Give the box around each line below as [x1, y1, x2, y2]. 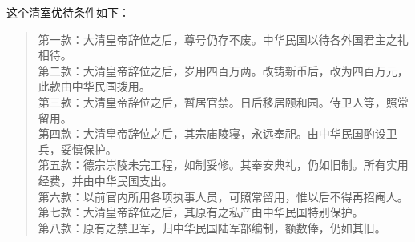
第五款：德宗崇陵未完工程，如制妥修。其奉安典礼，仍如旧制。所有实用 [38, 156, 409, 173]
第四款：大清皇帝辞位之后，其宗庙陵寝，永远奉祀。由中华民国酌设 [38, 125, 386, 142]
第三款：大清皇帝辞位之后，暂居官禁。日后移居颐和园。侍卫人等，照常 [38, 93, 409, 110]
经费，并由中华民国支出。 [38, 171, 173, 188]
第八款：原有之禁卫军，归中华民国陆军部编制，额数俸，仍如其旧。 [38, 219, 386, 236]
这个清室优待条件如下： [6, 4, 130, 20]
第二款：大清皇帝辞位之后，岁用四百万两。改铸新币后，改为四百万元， [38, 62, 409, 79]
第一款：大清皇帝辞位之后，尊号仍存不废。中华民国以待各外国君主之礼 [38, 30, 409, 47]
